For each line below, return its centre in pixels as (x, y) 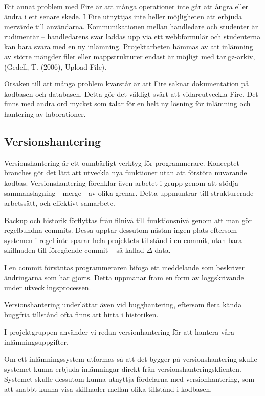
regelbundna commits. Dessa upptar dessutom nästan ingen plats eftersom (121, 230)
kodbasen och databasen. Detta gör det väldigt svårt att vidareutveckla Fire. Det (131, 93)
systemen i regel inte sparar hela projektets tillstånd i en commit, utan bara (123, 240)
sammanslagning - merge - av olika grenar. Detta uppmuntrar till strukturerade (129, 193)
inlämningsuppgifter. (36, 342)
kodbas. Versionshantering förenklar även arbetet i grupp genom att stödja (121, 182)
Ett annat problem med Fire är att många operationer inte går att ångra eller (126, 6)
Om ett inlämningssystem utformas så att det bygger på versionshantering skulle (131, 359)
